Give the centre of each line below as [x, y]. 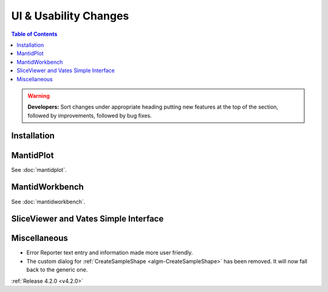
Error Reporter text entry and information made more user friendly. [110, 253]
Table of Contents [34, 34]
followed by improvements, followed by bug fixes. [90, 115]
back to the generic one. [57, 270]
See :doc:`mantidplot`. [39, 169]
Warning [39, 96]
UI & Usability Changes [70, 16]
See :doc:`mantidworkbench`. [48, 202]
